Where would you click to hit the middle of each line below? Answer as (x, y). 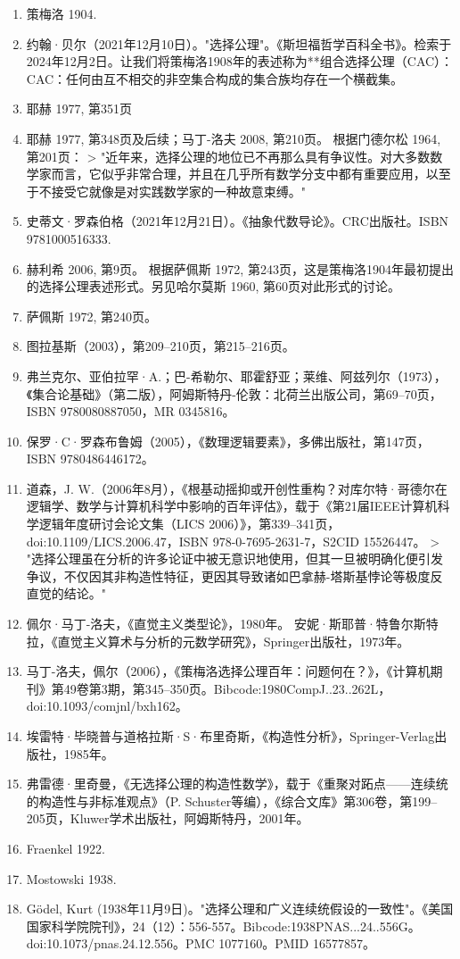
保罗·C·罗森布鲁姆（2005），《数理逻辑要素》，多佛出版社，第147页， (228, 441)
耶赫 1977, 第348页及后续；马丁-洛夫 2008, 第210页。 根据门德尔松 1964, (234, 138)
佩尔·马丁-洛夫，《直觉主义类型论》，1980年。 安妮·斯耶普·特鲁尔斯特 (232, 624)
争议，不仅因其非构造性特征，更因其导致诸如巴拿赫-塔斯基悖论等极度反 (234, 575)
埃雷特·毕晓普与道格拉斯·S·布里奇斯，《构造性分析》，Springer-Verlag (230, 736)
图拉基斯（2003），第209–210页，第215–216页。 (160, 346)
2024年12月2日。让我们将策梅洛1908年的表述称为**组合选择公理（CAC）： (240, 61)
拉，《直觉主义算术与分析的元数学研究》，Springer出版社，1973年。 (218, 641)
